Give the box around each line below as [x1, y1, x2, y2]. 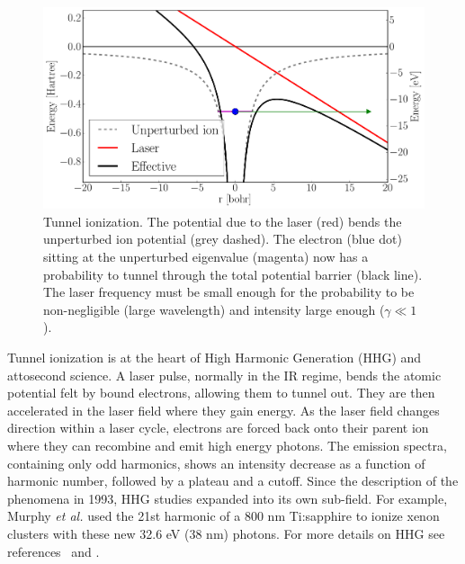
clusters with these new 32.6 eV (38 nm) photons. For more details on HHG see [7, 524, 445, 542]
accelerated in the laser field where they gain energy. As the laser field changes [7, 400, 440, 419]
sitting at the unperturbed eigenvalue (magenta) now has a [43, 247, 369, 265]
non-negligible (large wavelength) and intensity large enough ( [43, 300, 385, 318]
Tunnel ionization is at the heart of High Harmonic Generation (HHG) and [7, 347, 422, 366]
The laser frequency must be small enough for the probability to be [43, 282, 415, 301]
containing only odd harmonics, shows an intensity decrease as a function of [7, 453, 425, 472]
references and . [7, 542, 100, 560]
